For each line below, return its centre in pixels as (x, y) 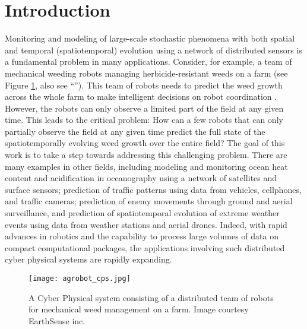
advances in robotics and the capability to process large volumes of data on (142, 236)
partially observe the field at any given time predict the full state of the (135, 131)
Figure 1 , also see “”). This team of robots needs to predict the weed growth (144, 85)
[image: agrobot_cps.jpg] (80, 279)
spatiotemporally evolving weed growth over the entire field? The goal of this (145, 143)
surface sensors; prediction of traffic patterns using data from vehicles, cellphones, (153, 189)
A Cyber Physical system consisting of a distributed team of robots (151, 297)
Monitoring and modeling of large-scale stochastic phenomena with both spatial (150, 38)
